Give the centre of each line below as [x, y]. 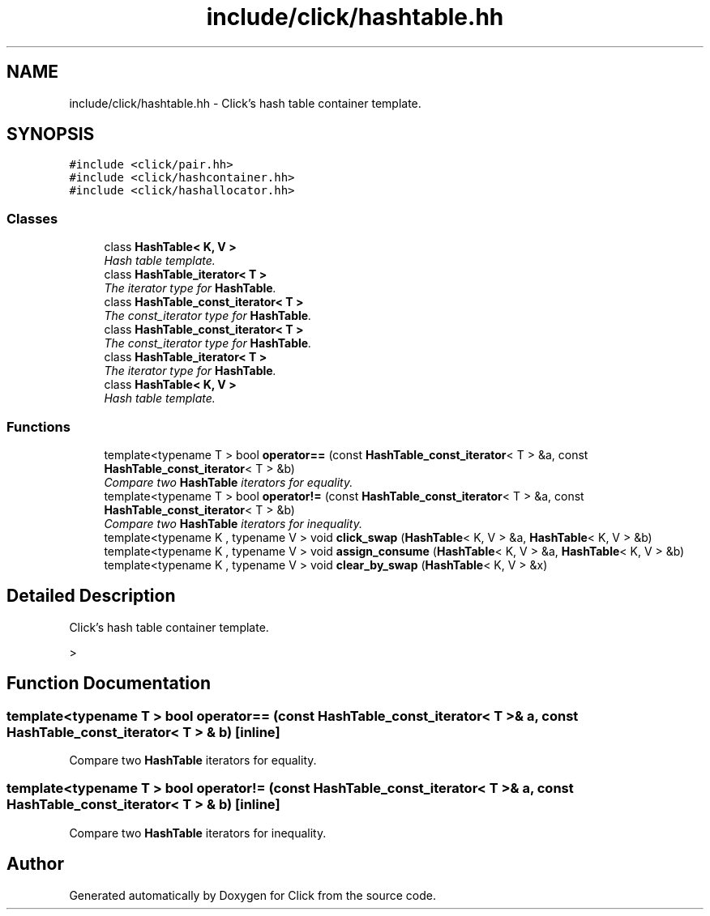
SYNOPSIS [51, 134]
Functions [38, 426]
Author [35, 864]
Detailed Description [91, 596]
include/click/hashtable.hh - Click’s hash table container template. [245, 103]
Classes [32, 218]
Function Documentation [109, 684]
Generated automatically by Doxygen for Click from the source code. [253, 895]
